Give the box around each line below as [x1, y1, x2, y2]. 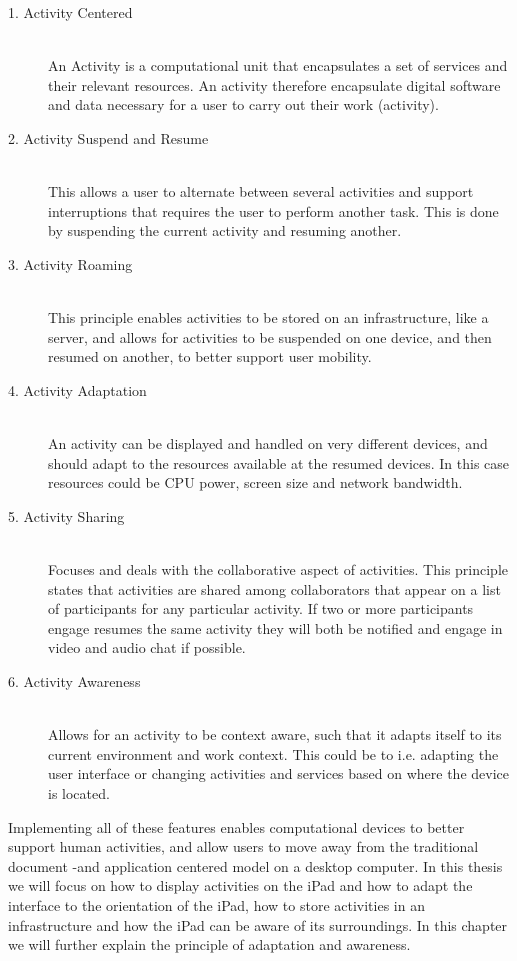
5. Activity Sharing [8, 505, 125, 526]
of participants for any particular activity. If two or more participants [48, 598, 474, 619]
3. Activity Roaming [8, 253, 133, 274]
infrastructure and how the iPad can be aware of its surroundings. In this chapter [8, 914, 508, 935]
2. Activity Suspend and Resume [8, 127, 209, 148]
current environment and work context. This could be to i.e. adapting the [48, 743, 499, 764]
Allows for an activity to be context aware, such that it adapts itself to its [48, 724, 502, 745]
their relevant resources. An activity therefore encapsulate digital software [48, 74, 501, 95]
